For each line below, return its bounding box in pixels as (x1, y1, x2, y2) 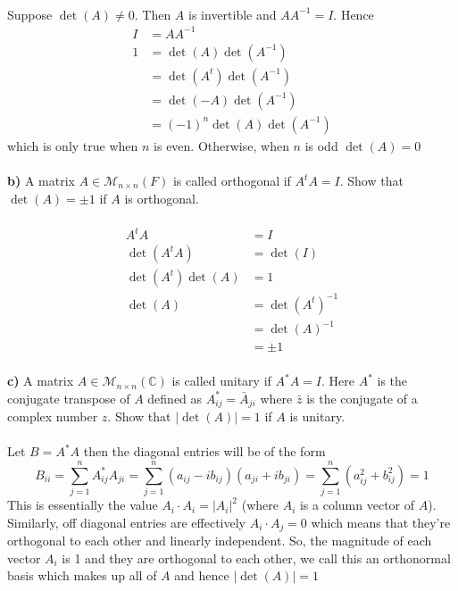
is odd (304, 136, 338, 154)
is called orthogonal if (172, 171, 291, 190)
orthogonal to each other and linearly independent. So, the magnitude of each (7, 531, 432, 550)
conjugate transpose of (7, 388, 130, 407)
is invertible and (188, 4, 277, 23)
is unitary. (289, 407, 346, 426)
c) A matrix (7, 371, 74, 390)
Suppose (7, 4, 53, 23)
